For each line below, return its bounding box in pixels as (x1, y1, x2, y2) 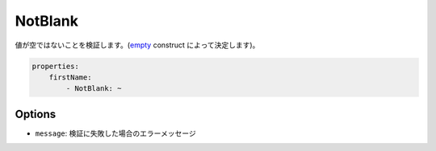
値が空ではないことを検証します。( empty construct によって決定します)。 (15, 40, 260, 50)
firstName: (48, 72, 92, 82)
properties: (31, 61, 80, 71)
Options (15, 107, 57, 120)
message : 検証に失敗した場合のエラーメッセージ (35, 129, 197, 138)
